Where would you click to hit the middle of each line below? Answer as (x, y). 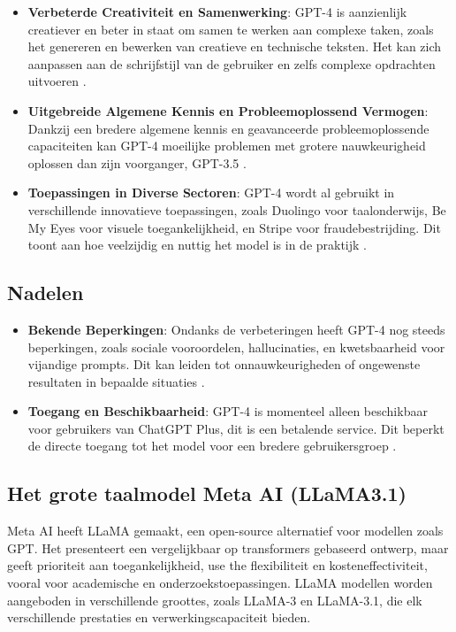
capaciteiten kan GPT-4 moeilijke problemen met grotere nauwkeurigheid (227, 146)
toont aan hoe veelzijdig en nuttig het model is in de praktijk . (198, 245)
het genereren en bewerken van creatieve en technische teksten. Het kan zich (235, 46)
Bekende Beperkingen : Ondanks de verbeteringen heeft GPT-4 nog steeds (236, 329)
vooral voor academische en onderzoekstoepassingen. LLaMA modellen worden (220, 583)
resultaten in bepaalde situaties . (116, 381)
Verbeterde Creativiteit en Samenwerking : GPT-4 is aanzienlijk (217, 12)
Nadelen (46, 293)
